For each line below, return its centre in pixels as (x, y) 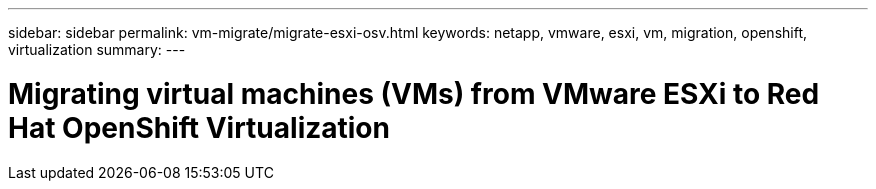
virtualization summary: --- (97, 49)
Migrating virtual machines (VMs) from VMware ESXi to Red (414, 93)
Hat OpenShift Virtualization (199, 127)
